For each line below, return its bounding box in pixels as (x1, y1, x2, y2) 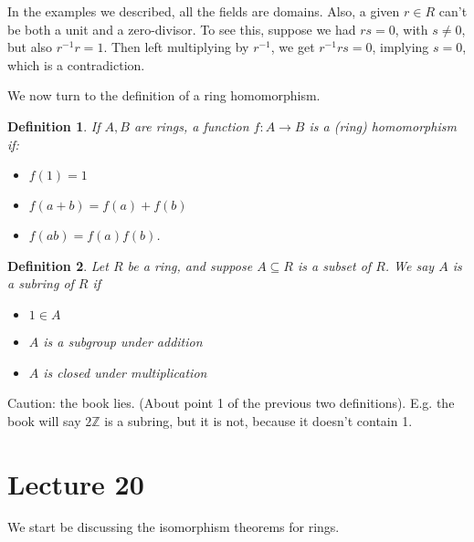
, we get (270, 37, 315, 57)
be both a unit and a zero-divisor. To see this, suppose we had (7, 19, 356, 38)
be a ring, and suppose (127, 255, 253, 275)
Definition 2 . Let (7, 255, 109, 275)
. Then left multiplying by (103, 37, 249, 57)
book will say (7, 411, 81, 430)
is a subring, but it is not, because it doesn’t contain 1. (104, 411, 413, 430)
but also (7, 37, 53, 57)
